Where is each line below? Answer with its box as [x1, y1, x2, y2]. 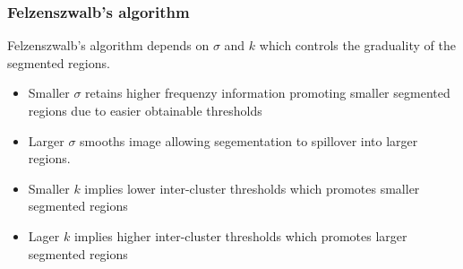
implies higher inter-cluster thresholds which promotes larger [73, 226, 407, 245]
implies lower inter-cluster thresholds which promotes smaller [84, 178, 420, 197]
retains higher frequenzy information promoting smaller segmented [85, 83, 450, 102]
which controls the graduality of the [259, 36, 456, 55]
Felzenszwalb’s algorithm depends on [7, 36, 210, 55]
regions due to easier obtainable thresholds [28, 101, 262, 119]
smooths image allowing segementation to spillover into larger [80, 131, 418, 150]
